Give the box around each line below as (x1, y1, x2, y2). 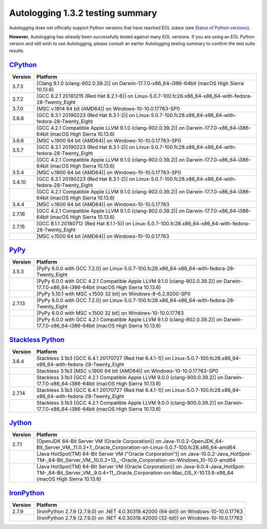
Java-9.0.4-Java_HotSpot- (183, 463, 246, 470)
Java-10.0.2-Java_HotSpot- (187, 451, 252, 458)
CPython (9, 60, 37, 69)
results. (9, 48, 25, 53)
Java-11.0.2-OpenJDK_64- (162, 438, 224, 445)
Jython (9, 419, 32, 427)
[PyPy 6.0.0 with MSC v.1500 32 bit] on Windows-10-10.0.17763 (36, 310, 184, 317)
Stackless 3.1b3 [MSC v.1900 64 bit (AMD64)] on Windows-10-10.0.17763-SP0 (36, 367, 219, 374)
